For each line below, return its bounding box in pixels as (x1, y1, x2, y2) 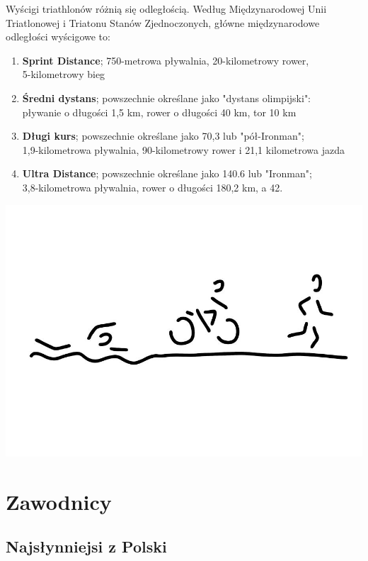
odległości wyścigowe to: (6, 29, 110, 44)
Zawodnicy (6, 487, 112, 516)
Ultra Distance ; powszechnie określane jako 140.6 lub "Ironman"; (22, 166, 312, 181)
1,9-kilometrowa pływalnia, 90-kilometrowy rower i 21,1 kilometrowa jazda (22, 142, 345, 157)
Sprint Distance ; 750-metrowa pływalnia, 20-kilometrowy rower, (22, 52, 309, 67)
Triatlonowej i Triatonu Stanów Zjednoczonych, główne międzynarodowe (6, 15, 320, 30)
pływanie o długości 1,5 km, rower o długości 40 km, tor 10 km (22, 104, 297, 119)
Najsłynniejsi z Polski (6, 535, 167, 557)
